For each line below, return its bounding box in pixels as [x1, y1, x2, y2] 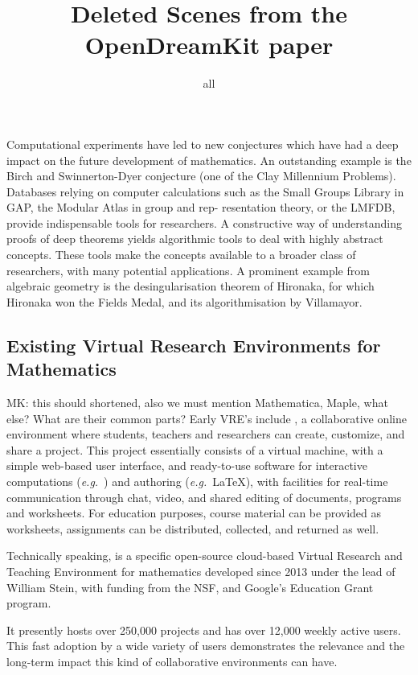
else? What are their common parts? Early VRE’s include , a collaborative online [6, 410, 408, 426]
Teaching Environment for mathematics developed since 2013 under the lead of [6, 562, 395, 579]
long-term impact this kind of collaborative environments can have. [6, 652, 338, 669]
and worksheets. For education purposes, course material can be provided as [6, 504, 382, 521]
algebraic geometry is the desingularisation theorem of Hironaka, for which [6, 278, 375, 294]
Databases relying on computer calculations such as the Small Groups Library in [6, 183, 404, 200]
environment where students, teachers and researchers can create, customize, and [6, 426, 405, 442]
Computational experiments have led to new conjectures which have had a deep [6, 135, 399, 152]
